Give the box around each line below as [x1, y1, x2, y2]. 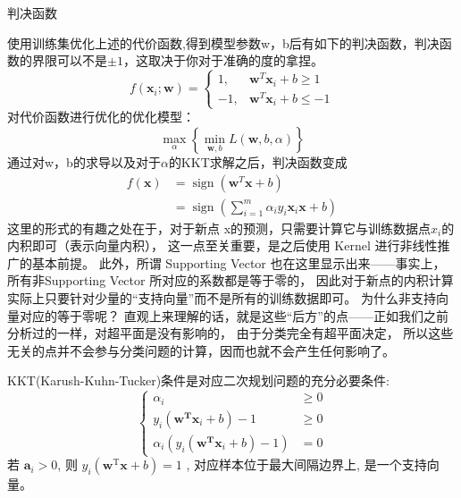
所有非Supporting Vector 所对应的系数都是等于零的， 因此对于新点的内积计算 [7, 271, 454, 290]
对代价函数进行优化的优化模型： [7, 107, 195, 126]
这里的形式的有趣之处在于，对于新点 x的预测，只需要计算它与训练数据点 [7, 218, 432, 237]
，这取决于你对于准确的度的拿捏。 [122, 51, 323, 70]
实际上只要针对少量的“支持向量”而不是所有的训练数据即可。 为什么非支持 [7, 289, 436, 308]
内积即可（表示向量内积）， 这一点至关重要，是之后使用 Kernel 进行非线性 [7, 236, 438, 255]
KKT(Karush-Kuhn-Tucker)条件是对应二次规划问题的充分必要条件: [7, 371, 390, 390]
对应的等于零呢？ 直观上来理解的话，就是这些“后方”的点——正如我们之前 [19, 306, 448, 325]
